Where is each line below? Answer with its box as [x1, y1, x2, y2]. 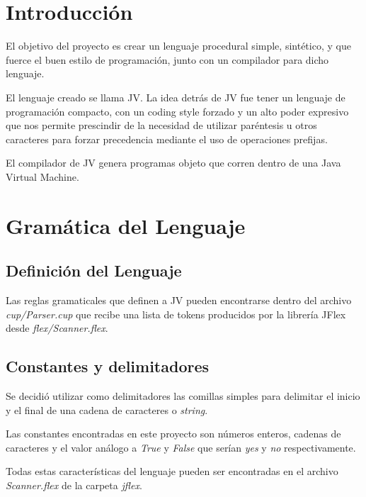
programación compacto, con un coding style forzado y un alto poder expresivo [6, 104, 349, 118]
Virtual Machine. [6, 169, 79, 184]
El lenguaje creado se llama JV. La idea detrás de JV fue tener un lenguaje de [6, 89, 345, 104]
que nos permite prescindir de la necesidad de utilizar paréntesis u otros [6, 118, 317, 133]
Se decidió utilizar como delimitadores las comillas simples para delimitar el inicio [6, 389, 360, 403]
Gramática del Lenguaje [6, 211, 246, 240]
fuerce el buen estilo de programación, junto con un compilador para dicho [6, 52, 329, 67]
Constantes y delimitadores [6, 355, 210, 377]
